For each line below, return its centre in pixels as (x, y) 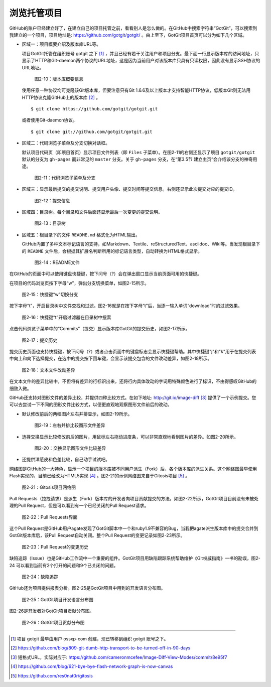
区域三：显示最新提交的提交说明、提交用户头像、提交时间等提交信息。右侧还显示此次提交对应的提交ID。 (129, 189)
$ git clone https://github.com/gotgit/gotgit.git (94, 109)
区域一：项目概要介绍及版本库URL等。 (61, 44)
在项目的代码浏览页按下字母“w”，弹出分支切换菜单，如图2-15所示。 (79, 283)
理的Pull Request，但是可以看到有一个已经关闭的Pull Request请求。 (79, 506)
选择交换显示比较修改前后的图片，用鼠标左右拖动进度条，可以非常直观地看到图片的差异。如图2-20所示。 (130, 437)
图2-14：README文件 (57, 262)
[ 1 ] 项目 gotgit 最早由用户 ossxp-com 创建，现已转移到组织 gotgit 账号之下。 (90, 639)
